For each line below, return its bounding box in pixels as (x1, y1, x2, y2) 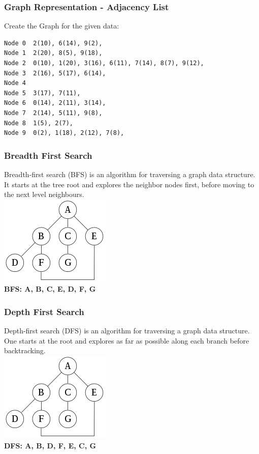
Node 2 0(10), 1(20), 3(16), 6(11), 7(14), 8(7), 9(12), (4, 60, 204, 67)
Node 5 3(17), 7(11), (4, 89, 81, 97)
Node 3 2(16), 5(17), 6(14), (4, 69, 106, 77)
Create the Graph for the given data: (4, 20, 119, 31)
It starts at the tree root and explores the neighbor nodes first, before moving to (4, 179, 254, 189)
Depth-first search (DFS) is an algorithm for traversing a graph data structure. (4, 325, 250, 336)
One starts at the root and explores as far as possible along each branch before (4, 335, 249, 346)
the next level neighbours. (4, 189, 84, 200)
